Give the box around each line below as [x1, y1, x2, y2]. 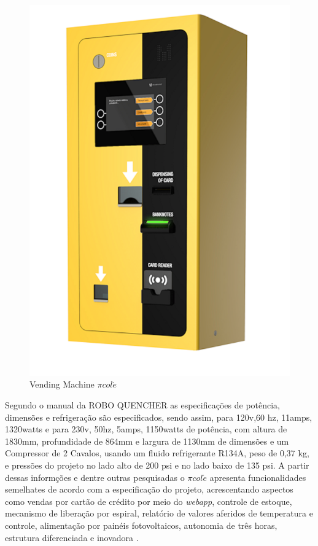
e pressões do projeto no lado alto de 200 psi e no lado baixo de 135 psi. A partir [5, 459, 309, 472]
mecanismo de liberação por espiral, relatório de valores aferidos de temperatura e [5, 507, 313, 520]
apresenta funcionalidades [209, 470, 306, 483]
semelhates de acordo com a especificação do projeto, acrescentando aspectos [5, 483, 293, 496]
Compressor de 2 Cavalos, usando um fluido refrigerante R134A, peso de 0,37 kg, [5, 447, 309, 459]
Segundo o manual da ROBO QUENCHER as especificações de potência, [5, 399, 281, 411]
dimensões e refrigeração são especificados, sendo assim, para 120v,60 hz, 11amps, [5, 410, 312, 423]
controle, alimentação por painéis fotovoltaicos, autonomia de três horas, [5, 518, 277, 531]
